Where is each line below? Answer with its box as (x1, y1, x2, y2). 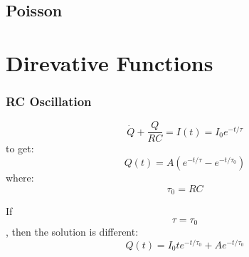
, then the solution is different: (6, 224, 139, 239)
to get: (6, 141, 34, 156)
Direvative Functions (6, 48, 213, 77)
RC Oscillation (6, 93, 92, 110)
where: (6, 170, 34, 185)
